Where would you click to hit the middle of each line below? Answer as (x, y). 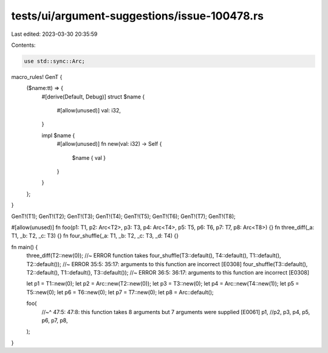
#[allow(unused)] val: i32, (89, 111)
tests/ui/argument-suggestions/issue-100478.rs (138, 16)
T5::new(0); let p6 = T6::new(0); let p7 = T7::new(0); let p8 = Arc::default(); (120, 292)
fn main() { (25, 247)
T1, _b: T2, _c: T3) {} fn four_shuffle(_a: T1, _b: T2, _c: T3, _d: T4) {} (95, 236)
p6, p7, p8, (55, 320)
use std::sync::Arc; (54, 61)
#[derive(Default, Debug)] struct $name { (93, 97)
